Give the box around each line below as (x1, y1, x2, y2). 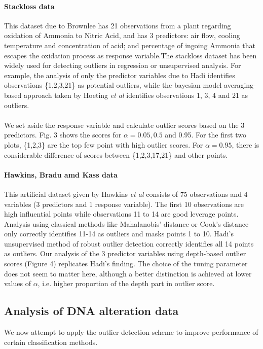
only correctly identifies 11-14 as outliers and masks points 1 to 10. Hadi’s (4, 228, 234, 239)
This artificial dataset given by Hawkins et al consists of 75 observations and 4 (4, 188, 248, 199)
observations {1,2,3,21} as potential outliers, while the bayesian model (4, 80, 222, 90)
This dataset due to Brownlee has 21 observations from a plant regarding (4, 20, 231, 30)
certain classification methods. (4, 336, 98, 347)
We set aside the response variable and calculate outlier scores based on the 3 (4, 119, 245, 130)
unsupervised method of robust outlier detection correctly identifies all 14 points (4, 238, 254, 249)
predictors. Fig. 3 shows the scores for (4, 129, 122, 140)
